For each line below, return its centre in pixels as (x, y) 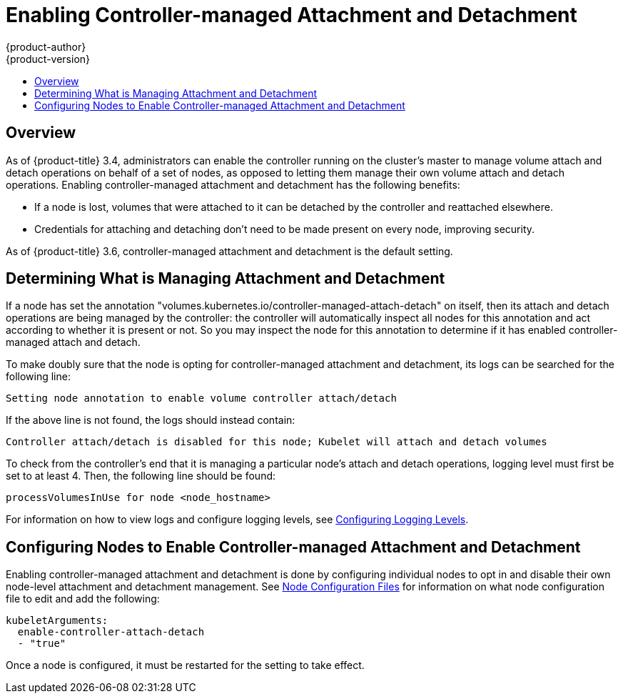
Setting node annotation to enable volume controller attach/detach (201, 398)
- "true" (42, 644)
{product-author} (46, 46)
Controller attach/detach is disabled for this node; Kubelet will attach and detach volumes (277, 442)
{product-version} (48, 59)
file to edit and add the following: (83, 599)
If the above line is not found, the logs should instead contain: (151, 420)
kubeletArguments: (57, 621)
